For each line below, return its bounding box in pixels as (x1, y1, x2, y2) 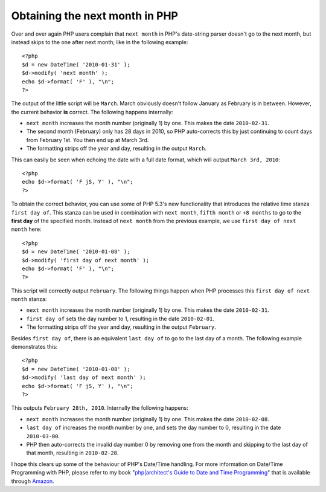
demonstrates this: (11, 343, 58, 351)
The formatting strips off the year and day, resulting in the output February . (26, 323, 217, 331)
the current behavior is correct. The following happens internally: (11, 108, 173, 115)
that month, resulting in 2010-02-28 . (26, 449, 119, 456)
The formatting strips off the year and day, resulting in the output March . (26, 145, 206, 152)
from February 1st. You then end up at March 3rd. (26, 136, 149, 143)
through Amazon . (11, 477, 54, 485)
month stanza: (11, 296, 47, 303)
